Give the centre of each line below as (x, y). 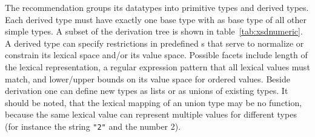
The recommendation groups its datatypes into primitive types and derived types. (157, 7)
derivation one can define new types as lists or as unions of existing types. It (147, 91)
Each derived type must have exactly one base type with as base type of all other (156, 19)
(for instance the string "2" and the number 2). (93, 126)
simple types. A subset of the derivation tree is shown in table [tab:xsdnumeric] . (154, 31)
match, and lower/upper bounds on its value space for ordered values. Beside (148, 79)
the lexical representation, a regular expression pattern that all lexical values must (157, 66)
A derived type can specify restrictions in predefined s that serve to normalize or (154, 43)
